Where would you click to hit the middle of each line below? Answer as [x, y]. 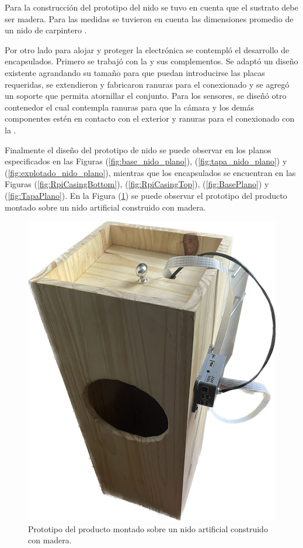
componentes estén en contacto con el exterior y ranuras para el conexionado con [150, 118]
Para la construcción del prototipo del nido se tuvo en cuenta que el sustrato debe [151, 7]
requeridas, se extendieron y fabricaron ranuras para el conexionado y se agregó [147, 84]
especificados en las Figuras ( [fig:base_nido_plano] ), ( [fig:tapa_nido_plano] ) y [146, 161]
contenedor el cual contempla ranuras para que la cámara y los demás [129, 107]
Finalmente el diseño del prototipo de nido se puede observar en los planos [138, 149]
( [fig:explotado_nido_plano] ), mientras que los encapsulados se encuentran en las [150, 172]
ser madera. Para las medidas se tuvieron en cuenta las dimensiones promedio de [149, 18]
